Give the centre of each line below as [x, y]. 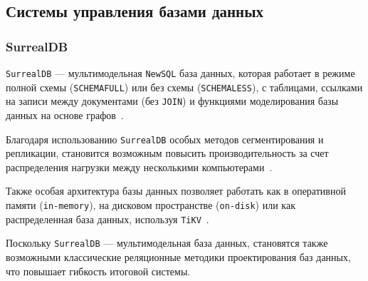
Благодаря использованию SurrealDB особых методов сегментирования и [165, 139]
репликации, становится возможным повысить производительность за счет [167, 153]
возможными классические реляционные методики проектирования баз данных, [178, 256]
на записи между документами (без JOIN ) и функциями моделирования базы [172, 101]
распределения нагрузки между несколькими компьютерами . [139, 167]
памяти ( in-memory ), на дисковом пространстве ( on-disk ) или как [151, 205]
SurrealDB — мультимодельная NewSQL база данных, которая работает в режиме [180, 73]
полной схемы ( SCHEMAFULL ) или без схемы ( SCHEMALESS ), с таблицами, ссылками [184, 87]
